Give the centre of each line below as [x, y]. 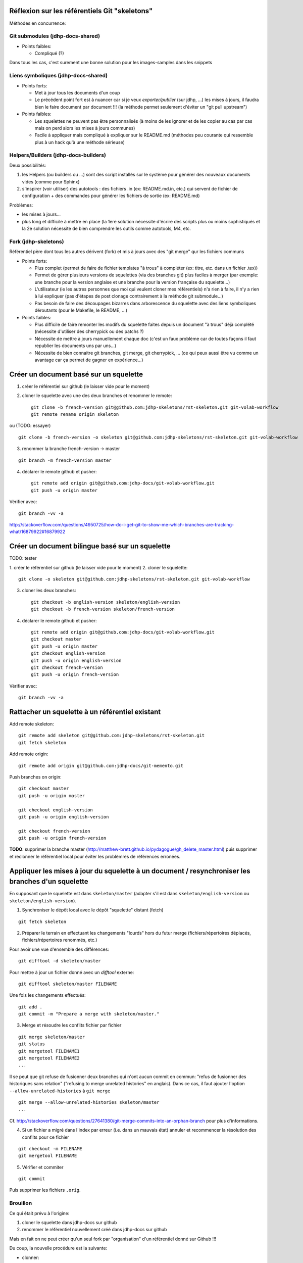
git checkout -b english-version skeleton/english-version [106, 602]
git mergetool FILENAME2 [49, 1058]
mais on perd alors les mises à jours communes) [85, 128]
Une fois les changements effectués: [47, 995]
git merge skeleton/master [52, 1037]
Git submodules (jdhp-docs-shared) [55, 36]
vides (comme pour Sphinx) [51, 181]
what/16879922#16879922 [37, 532]
